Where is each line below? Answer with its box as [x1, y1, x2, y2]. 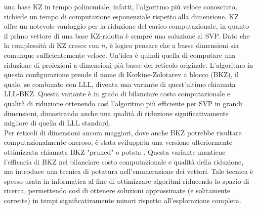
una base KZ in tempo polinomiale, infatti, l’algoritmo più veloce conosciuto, [4, 1, 237, 11]
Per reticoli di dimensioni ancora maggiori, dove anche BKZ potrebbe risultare [4, 127, 242, 137]
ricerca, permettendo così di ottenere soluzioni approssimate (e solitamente [4, 185, 230, 196]
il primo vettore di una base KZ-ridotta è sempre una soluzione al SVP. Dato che [4, 30, 250, 41]
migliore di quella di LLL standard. [4, 118, 111, 128]
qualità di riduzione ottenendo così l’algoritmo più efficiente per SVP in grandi [4, 98, 242, 108]
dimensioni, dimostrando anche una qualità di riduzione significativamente [4, 108, 229, 118]
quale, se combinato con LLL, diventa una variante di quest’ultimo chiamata [4, 79, 236, 89]
